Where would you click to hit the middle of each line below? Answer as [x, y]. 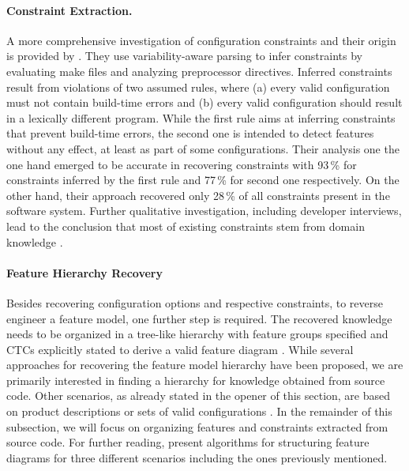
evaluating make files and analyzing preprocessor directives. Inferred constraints [199, 71]
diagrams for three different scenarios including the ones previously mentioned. [197, 457]
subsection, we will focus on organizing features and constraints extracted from [197, 426]
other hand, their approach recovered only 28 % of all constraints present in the [198, 195]
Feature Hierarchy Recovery [84, 272]
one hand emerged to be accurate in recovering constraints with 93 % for [182, 164]
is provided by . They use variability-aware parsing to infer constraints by [184, 56]
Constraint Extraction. [69, 10]
